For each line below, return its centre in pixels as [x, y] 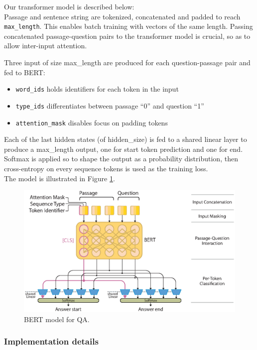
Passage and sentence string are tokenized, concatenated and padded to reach [122, 16]
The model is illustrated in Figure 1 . [60, 178]
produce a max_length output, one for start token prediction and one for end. [124, 149]
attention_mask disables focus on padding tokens [92, 122]
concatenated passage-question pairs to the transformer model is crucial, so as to [127, 36]
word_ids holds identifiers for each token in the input [97, 89]
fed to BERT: [25, 72]
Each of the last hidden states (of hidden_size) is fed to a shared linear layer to [126, 139]
